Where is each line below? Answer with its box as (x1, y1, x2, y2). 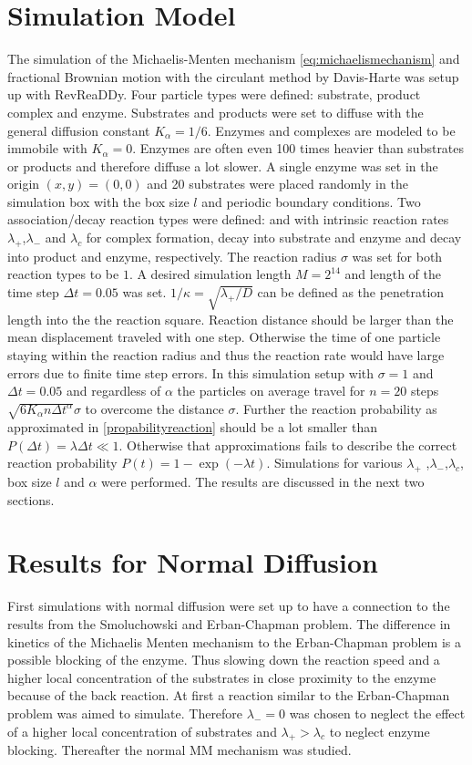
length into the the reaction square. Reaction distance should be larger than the (7, 309, 454, 328)
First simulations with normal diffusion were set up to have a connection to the (7, 596, 450, 615)
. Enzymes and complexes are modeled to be (207, 120, 456, 140)
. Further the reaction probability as (235, 398, 437, 418)
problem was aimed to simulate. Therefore (7, 703, 243, 722)
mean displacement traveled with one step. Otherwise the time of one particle (7, 327, 441, 346)
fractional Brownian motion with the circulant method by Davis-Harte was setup (7, 67, 459, 86)
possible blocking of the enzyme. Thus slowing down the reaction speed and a (7, 650, 440, 669)
